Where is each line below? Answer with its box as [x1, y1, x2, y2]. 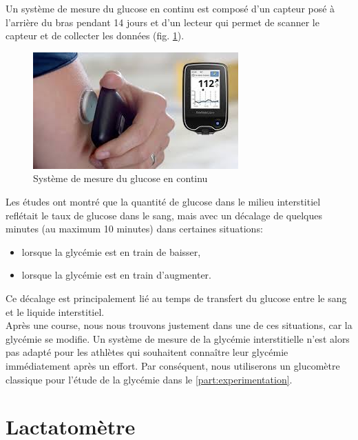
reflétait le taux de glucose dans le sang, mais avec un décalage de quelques [6, 208, 323, 222]
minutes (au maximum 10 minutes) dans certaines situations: [6, 221, 263, 236]
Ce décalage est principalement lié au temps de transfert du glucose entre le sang [6, 290, 347, 305]
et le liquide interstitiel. [6, 304, 105, 319]
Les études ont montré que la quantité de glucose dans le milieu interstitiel [6, 194, 321, 208]
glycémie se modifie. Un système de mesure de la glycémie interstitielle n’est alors [6, 331, 350, 346]
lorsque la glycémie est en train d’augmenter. [21, 268, 211, 282]
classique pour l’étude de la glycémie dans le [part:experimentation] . [6, 372, 293, 386]
